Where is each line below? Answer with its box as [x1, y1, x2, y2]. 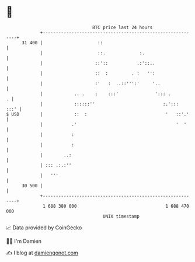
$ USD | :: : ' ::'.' [6, 111, 190, 117]
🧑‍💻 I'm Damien [6, 237, 42, 244]
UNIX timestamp [102, 213, 140, 219]
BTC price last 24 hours [92, 25, 153, 30]
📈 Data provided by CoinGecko [6, 224, 82, 231]
